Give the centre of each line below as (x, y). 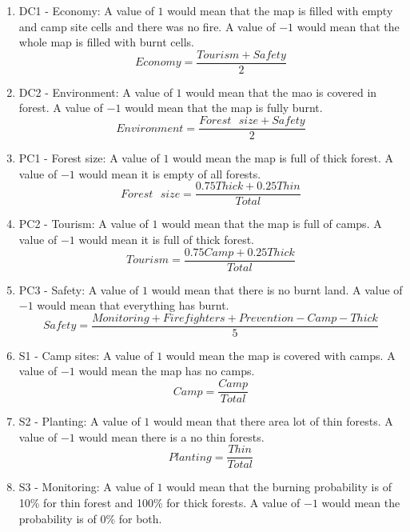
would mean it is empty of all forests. (170, 173)
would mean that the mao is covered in (281, 92)
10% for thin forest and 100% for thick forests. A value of (159, 502)
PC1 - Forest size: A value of (89, 158)
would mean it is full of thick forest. (167, 239)
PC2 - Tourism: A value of (84, 224)
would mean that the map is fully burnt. (224, 108)
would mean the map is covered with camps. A (281, 355)
